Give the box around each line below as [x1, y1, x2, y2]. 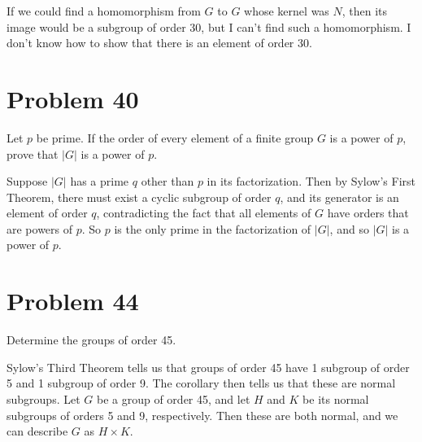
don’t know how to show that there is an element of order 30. [7, 34, 312, 51]
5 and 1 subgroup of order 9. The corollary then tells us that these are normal [7, 374, 396, 392]
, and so [329, 220, 369, 237]
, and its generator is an [280, 188, 399, 205]
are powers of [7, 220, 73, 237]
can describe [7, 422, 68, 440]
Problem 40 [7, 81, 139, 115]
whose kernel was [244, 2, 329, 19]
